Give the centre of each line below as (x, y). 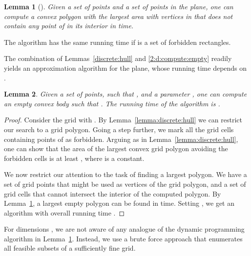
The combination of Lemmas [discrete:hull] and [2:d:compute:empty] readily (118, 58)
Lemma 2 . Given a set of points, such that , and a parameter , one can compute (125, 94)
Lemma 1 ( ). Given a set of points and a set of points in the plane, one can (119, 6)
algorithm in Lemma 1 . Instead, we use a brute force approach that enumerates (123, 238)
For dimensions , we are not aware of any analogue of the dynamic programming (124, 229)
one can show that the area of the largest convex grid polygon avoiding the (116, 148)
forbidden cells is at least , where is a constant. (74, 158)
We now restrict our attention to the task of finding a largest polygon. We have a (125, 174)
